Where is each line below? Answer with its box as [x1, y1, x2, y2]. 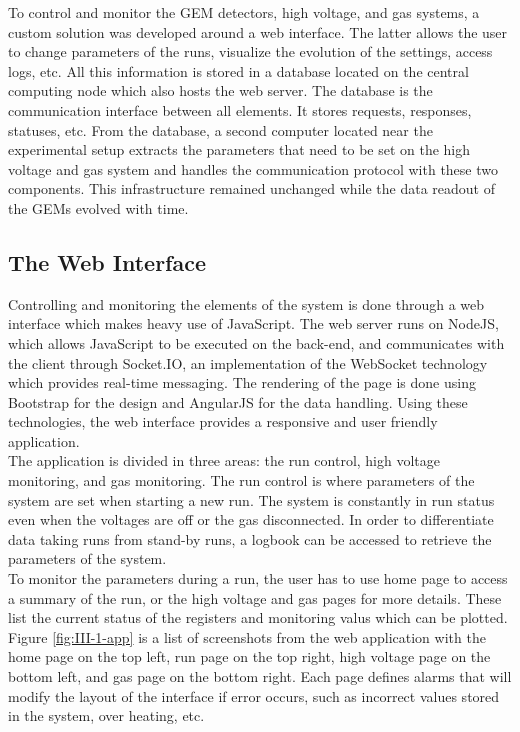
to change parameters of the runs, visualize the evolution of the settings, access [8, 41, 493, 62]
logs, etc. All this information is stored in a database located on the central [8, 60, 469, 81]
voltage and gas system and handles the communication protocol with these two [8, 158, 498, 179]
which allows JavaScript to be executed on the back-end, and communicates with [8, 332, 505, 353]
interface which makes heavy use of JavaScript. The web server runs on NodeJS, [8, 313, 499, 334]
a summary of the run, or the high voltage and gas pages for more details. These [8, 587, 502, 608]
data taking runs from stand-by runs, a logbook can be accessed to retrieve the [8, 528, 492, 549]
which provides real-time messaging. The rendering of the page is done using [8, 372, 476, 393]
